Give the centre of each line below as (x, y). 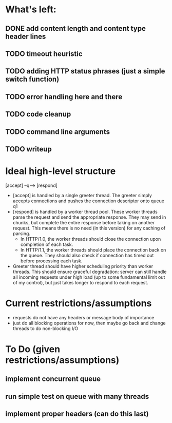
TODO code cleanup (38, 114)
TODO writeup (29, 149)
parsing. (22, 233)
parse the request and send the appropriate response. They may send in (89, 217)
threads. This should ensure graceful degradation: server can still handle (90, 272)
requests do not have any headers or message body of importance (83, 317)
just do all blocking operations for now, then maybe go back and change (89, 323)
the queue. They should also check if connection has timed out (87, 255)
